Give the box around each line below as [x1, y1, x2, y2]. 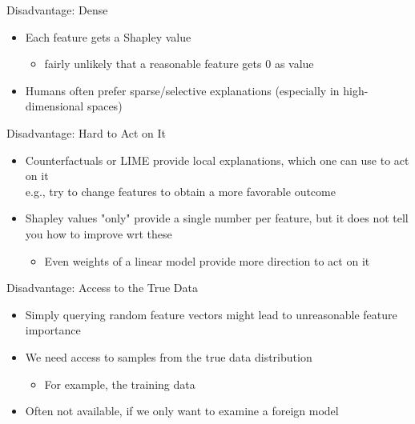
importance [25, 322, 81, 338]
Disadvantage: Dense [6, 2, 108, 18]
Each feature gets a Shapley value [25, 28, 191, 45]
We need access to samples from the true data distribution [25, 348, 312, 365]
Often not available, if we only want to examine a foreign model [25, 402, 339, 419]
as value [274, 55, 314, 72]
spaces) [87, 98, 123, 114]
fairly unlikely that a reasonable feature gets [44, 55, 262, 72]
